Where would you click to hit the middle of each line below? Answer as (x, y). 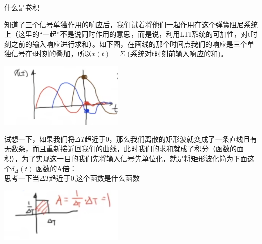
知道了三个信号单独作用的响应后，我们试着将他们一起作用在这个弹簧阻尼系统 (131, 24)
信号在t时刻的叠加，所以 (51, 53)
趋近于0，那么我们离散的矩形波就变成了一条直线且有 (171, 138)
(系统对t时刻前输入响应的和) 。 (178, 53)
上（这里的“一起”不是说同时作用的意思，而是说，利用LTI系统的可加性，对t (127, 34)
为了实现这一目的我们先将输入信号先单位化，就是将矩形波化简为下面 (134, 158)
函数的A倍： (56, 168)
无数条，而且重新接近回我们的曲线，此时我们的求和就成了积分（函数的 (120, 148)
